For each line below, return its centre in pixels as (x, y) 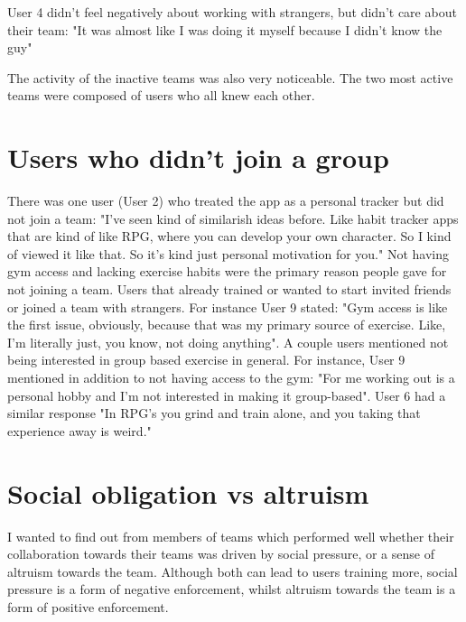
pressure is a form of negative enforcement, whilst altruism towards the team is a (232, 589)
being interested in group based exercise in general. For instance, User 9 (206, 360)
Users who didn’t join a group (198, 158)
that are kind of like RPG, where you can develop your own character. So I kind (229, 236)
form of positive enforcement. (88, 606)
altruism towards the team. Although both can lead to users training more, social (233, 571)
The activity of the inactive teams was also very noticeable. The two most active (230, 77)
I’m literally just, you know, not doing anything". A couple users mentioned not (228, 342)
